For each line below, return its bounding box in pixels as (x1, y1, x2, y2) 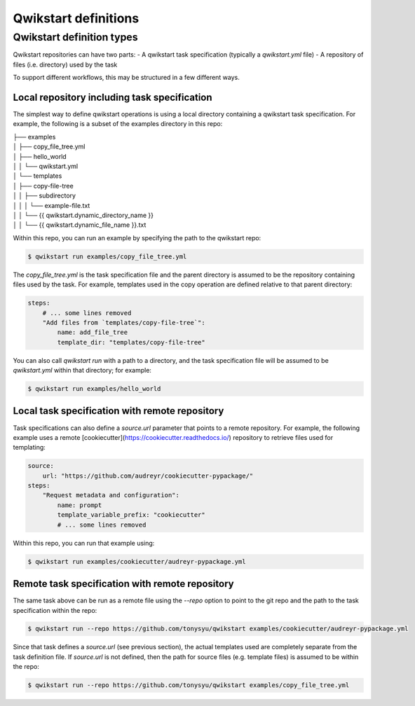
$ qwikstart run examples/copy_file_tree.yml (27, 252, 187, 261)
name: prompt (57, 501, 102, 509)
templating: (13, 443, 46, 452)
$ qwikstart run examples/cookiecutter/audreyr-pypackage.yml (27, 558, 246, 565)
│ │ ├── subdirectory (13, 191, 76, 200)
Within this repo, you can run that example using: (13, 539, 155, 547)
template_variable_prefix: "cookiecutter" (57, 511, 206, 519)
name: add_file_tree (57, 328, 128, 336)
